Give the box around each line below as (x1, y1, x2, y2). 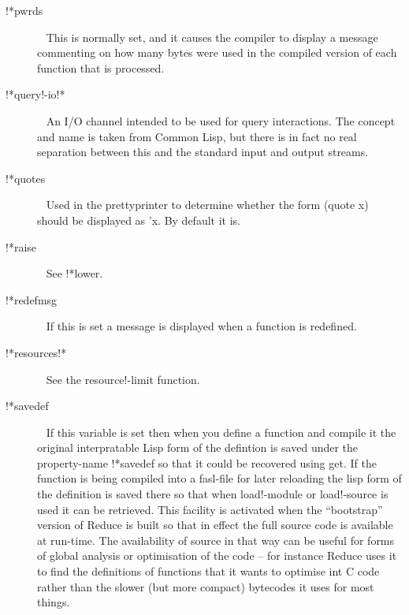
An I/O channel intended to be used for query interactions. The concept (46, 112, 396, 129)
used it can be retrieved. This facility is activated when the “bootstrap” (37, 501, 383, 517)
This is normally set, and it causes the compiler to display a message (46, 28, 378, 45)
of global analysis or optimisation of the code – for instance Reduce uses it (37, 547, 397, 564)
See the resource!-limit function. (46, 371, 200, 387)
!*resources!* (6, 344, 67, 360)
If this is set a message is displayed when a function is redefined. (46, 318, 357, 334)
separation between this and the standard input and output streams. (37, 143, 369, 160)
